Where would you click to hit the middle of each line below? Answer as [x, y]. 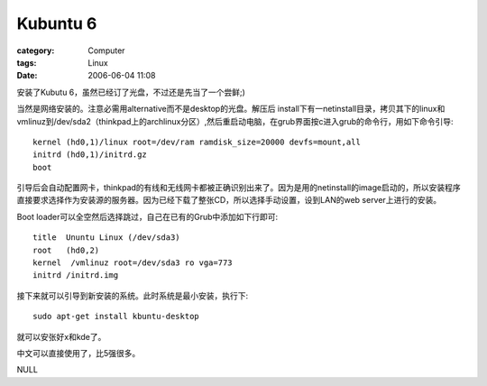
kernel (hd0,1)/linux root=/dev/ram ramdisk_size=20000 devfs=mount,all [197, 142]
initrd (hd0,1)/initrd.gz [90, 155]
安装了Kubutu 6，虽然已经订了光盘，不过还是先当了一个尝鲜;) [131, 92]
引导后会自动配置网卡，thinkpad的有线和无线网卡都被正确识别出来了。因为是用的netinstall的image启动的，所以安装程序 [239, 188]
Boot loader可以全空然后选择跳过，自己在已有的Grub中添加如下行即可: [147, 216]
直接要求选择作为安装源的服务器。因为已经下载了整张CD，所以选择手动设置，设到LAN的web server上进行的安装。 [229, 200]
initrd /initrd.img [76, 276]
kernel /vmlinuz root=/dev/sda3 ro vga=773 [133, 263]
